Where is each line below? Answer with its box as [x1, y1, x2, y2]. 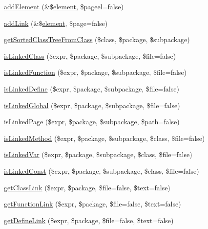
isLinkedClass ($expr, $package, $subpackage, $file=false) [4, 50, 176, 61]
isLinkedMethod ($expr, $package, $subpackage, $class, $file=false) [4, 133, 205, 143]
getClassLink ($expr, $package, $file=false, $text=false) [4, 182, 170, 192]
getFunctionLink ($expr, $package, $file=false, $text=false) [4, 199, 181, 209]
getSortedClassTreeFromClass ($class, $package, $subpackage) [4, 34, 190, 45]
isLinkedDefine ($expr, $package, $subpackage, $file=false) [4, 83, 179, 93]
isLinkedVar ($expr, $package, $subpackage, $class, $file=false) [4, 149, 192, 160]
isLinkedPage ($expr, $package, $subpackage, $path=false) [4, 116, 180, 127]
